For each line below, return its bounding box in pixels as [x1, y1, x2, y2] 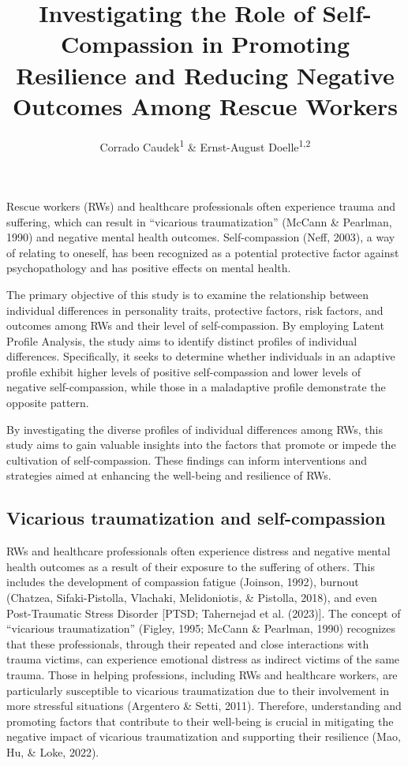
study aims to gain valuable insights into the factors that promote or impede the [6, 436, 396, 453]
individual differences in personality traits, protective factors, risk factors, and [6, 301, 384, 318]
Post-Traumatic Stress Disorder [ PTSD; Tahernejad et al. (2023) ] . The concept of [6, 604, 401, 621]
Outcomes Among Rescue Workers [12, 89, 399, 121]
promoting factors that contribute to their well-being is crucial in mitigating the [6, 712, 394, 729]
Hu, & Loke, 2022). [6, 743, 99, 760]
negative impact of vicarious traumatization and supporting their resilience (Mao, [6, 728, 401, 745]
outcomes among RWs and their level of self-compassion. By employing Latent [6, 317, 384, 334]
